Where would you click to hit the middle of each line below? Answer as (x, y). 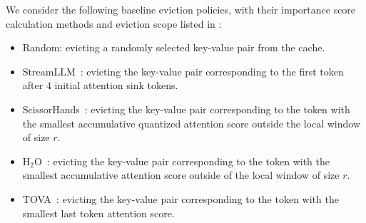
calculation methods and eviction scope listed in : (114, 23)
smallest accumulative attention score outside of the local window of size (181, 175)
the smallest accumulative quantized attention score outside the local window (191, 123)
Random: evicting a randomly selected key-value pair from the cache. (174, 47)
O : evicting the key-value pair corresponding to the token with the (182, 161)
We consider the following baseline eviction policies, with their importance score (181, 9)
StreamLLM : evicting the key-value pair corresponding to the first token (183, 71)
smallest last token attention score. (98, 213)
